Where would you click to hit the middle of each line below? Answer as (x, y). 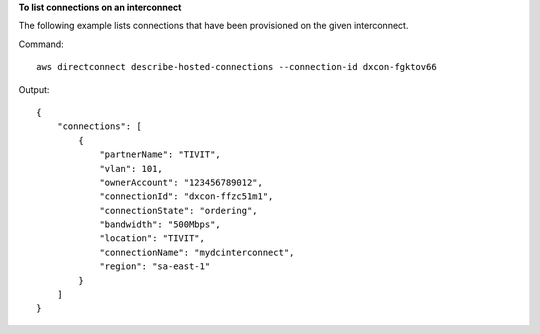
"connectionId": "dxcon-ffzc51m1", (186, 196)
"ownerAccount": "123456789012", (181, 182)
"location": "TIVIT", (152, 238)
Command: (41, 44)
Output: (34, 89)
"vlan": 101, (131, 168)
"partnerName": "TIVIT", (160, 154)
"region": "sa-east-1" (155, 266)
